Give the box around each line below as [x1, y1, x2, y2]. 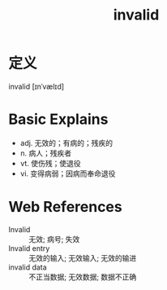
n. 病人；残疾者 [19, 148, 72, 158]
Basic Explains [8, 110, 109, 129]
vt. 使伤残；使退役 [19, 158, 81, 168]
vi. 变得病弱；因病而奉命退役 [19, 169, 116, 178]
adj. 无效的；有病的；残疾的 [19, 138, 113, 147]
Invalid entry [8, 243, 50, 253]
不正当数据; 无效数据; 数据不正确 [28, 271, 137, 282]
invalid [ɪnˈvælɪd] [8, 81, 65, 91]
